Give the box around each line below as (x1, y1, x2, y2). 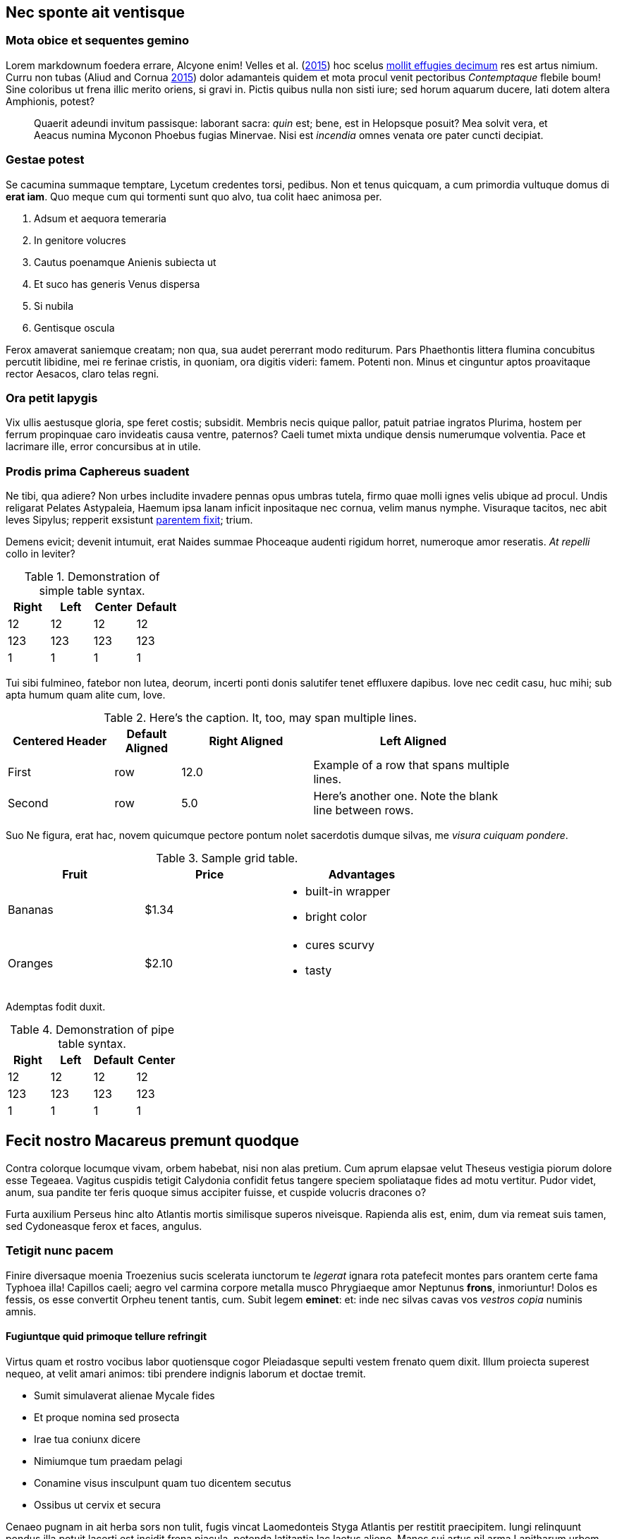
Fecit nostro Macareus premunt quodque (6, 1132, 300, 1150)
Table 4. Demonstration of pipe (10, 1022, 174, 1037)
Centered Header (13, 734, 107, 749)
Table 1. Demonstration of (24, 569, 160, 584)
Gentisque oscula (34, 321, 115, 334)
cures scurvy (305, 938, 374, 953)
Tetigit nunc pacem (6, 1243, 114, 1258)
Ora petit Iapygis (6, 390, 98, 405)
